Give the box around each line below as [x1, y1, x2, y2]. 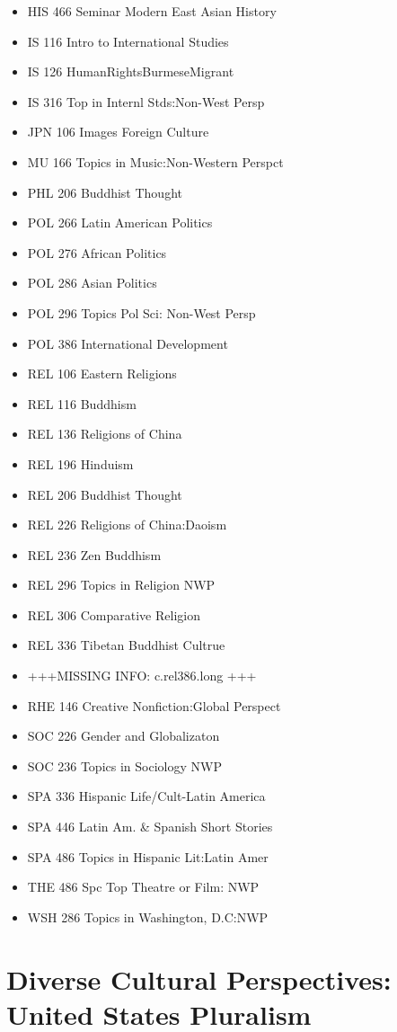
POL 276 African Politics [27, 243, 167, 262]
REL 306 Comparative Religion [27, 605, 200, 624]
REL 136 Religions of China [27, 424, 182, 443]
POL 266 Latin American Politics [27, 213, 213, 232]
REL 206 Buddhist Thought [27, 485, 182, 503]
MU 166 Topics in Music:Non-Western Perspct [27, 152, 284, 171]
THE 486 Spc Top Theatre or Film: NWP [27, 877, 260, 896]
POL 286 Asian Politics [27, 273, 157, 292]
